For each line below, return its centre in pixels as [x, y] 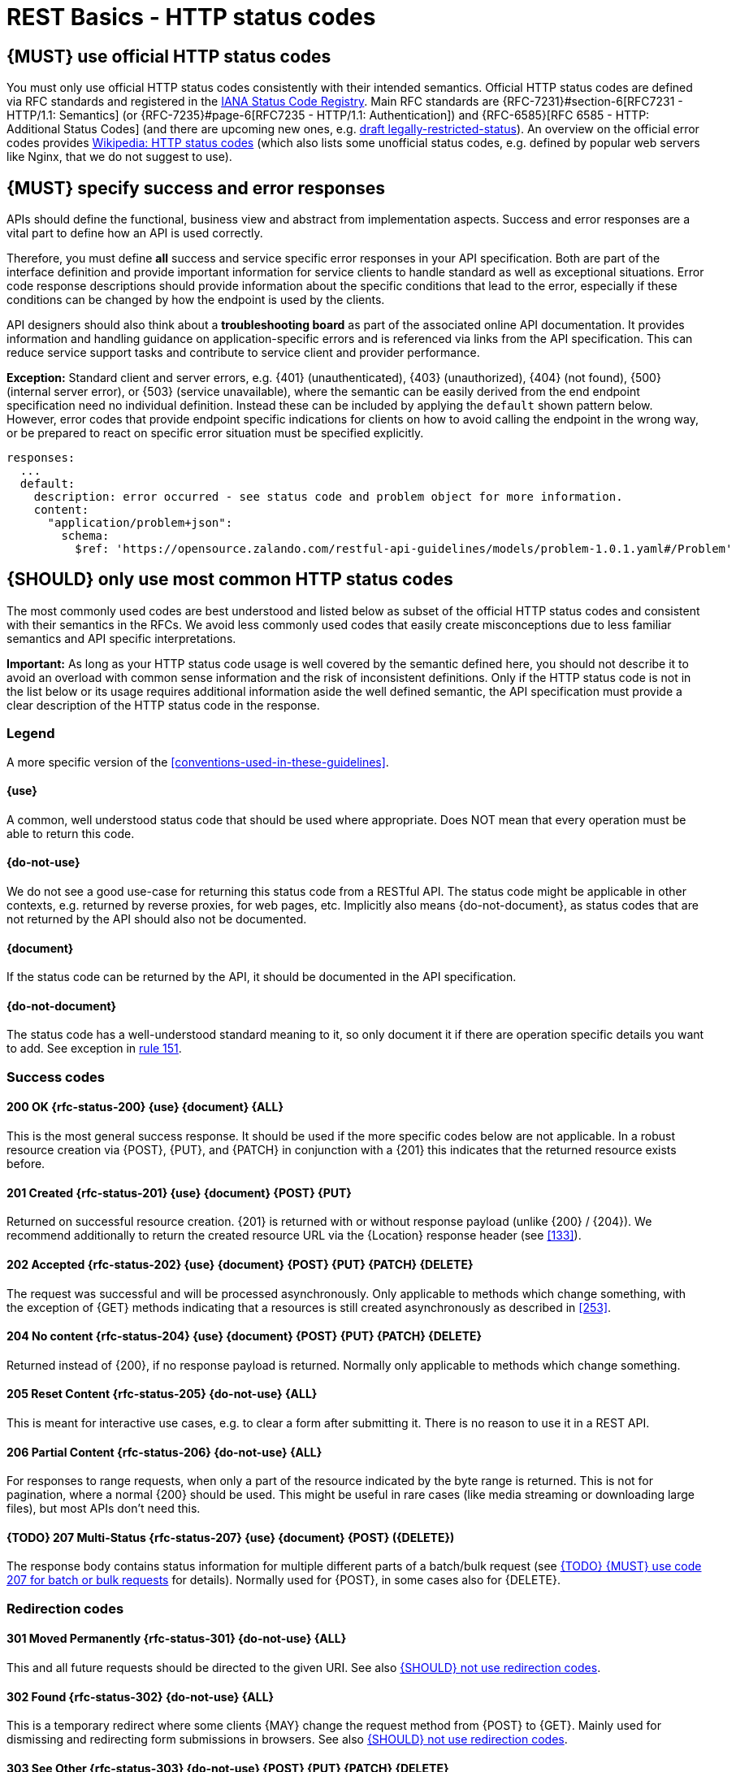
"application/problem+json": [140, 523]
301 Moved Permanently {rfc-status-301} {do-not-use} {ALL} [177, 1639]
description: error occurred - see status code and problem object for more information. [328, 497]
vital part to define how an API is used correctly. [135, 233]
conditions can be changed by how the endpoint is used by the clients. [196, 300]
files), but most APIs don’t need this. [104, 1509]
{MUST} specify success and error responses [196, 188]
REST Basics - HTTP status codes [191, 17]
